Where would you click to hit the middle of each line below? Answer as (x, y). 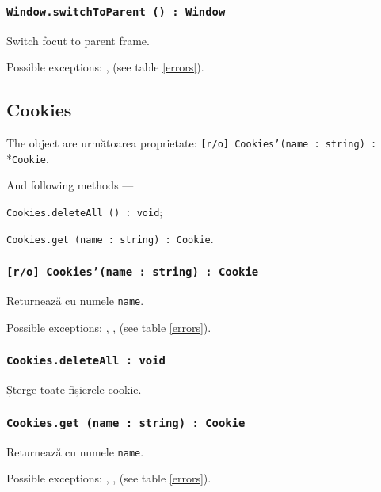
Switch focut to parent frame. (78, 40)
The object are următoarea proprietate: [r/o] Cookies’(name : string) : (192, 143)
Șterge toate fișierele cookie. (74, 389)
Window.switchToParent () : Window (116, 11)
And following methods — (70, 185)
